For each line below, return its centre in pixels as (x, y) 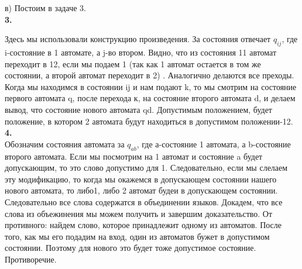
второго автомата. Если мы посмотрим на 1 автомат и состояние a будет (134, 156)
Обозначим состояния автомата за (65, 144)
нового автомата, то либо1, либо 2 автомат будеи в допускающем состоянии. (141, 190)
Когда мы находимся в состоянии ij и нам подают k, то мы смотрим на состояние (151, 86)
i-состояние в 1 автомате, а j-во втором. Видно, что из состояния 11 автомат (141, 52)
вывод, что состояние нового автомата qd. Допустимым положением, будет (138, 109)
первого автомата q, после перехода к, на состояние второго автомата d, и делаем (150, 98)
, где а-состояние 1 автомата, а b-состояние (214, 144)
